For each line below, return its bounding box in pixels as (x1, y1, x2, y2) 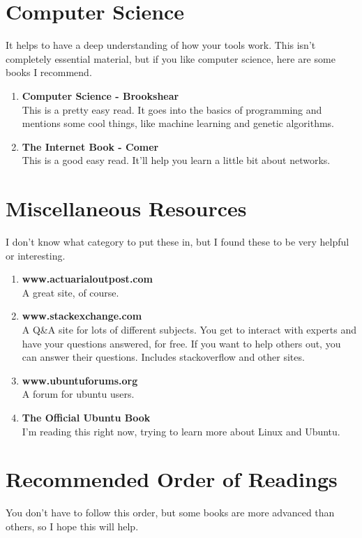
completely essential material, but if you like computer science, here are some (6, 51, 335, 66)
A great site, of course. (22, 285, 119, 299)
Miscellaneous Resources (6, 194, 247, 223)
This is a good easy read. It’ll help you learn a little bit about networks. (22, 153, 331, 167)
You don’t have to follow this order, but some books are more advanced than (6, 505, 335, 520)
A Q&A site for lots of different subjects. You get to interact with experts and (22, 322, 357, 336)
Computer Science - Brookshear (22, 88, 179, 103)
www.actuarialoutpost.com (22, 271, 153, 286)
